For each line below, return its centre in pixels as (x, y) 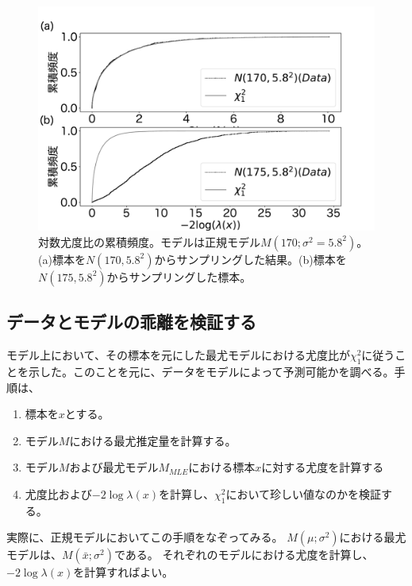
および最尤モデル (114, 467)
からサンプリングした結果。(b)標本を (250, 259)
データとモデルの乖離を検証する (131, 322)
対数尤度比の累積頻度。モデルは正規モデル (149, 241)
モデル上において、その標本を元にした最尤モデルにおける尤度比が (178, 355)
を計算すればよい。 (123, 572)
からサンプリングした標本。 (179, 276)
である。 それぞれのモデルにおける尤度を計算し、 (244, 555)
